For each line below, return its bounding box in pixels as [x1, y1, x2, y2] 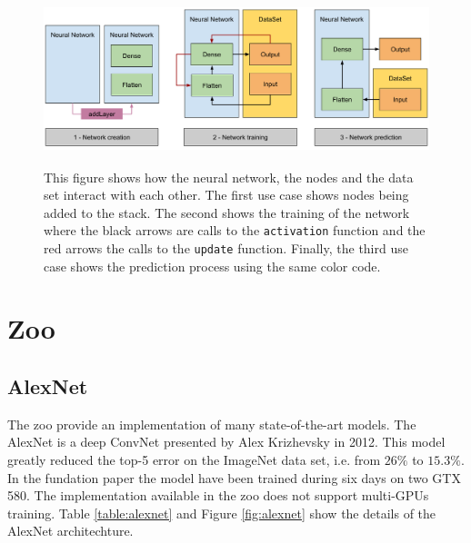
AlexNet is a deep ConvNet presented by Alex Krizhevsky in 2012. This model [7, 432, 446, 451]
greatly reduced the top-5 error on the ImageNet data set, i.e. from [7, 450, 381, 469]
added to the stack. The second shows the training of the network [44, 202, 410, 222]
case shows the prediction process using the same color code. [44, 256, 381, 275]
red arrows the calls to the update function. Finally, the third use [44, 239, 408, 257]
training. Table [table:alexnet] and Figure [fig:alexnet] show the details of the [7, 503, 436, 522]
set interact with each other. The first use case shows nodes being [44, 185, 409, 204]
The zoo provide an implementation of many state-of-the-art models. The [7, 414, 416, 433]
